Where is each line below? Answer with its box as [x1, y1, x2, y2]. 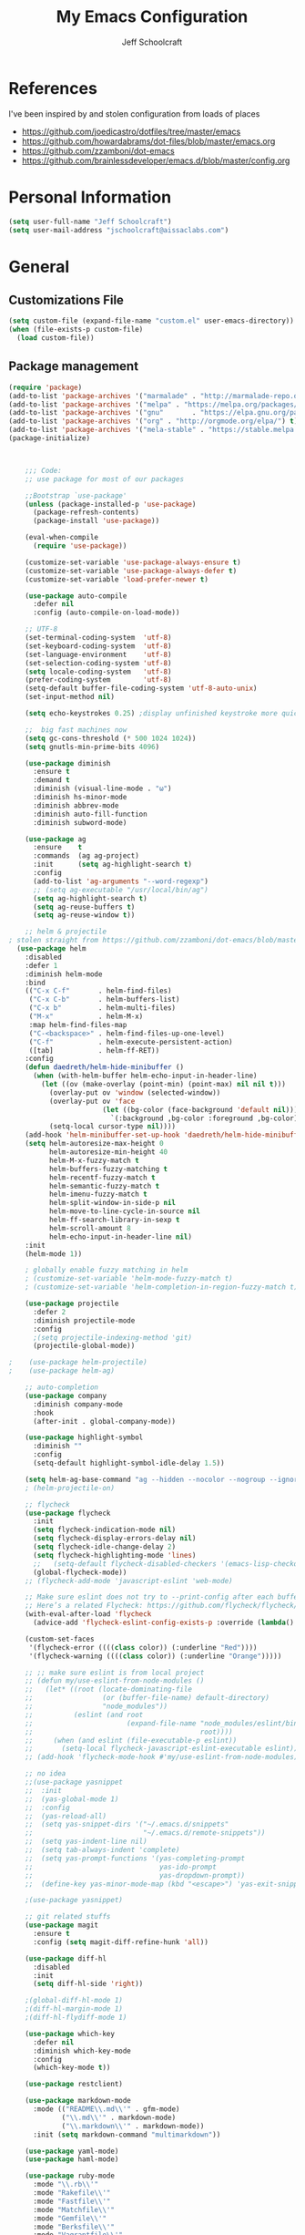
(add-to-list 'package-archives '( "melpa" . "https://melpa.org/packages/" [8, 399, 302, 409]
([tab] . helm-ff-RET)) [28, 1045, 160, 1055]
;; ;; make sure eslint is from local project [25, 1668, 205, 1677]
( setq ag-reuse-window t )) [32, 911, 136, 920]
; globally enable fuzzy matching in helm [25, 1265, 188, 1275]
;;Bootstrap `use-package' [25, 490, 127, 500]
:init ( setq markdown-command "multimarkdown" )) [32, 2130, 221, 2139]
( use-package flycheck [25, 1509, 111, 1518]
